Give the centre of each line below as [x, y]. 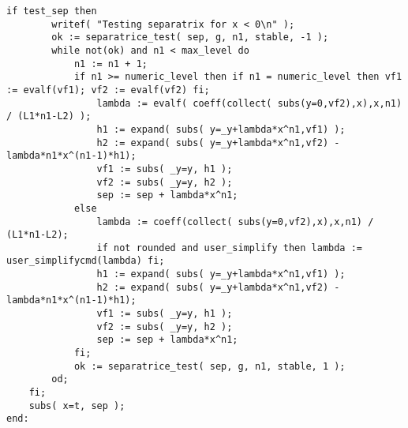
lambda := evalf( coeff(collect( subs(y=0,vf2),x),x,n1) [249, 103]
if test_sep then [52, 11]
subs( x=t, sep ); [77, 405]
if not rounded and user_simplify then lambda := [230, 248]
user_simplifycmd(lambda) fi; [86, 261]
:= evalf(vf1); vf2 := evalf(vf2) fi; [108, 90]
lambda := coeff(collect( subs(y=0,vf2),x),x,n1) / [235, 222]
